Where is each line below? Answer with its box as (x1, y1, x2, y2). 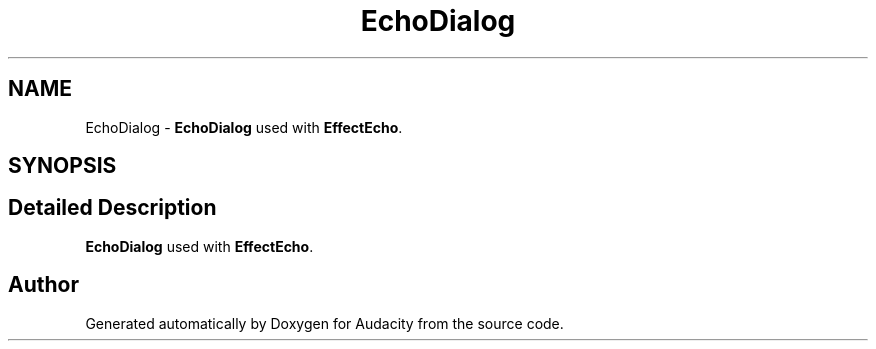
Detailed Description (8, 195, 217, 221)
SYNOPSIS (8, 153, 117, 179)
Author (8, 272, 79, 298)
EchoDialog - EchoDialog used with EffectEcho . (85, 118, 403, 136)
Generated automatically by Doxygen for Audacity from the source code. (85, 314, 564, 332)
